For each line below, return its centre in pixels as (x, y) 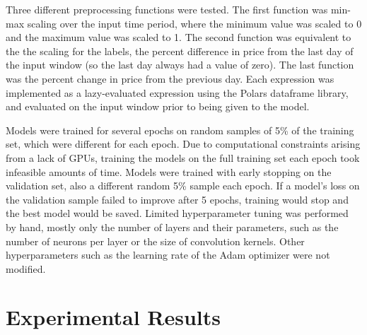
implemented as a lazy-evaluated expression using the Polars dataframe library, (177, 92)
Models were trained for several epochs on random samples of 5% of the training (180, 130)
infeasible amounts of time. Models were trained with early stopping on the (169, 171)
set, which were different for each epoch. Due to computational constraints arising (183, 144)
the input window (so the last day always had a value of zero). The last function (180, 65)
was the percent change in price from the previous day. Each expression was (170, 78)
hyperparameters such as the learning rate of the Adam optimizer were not (168, 255)
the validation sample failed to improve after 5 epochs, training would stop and (177, 199)
